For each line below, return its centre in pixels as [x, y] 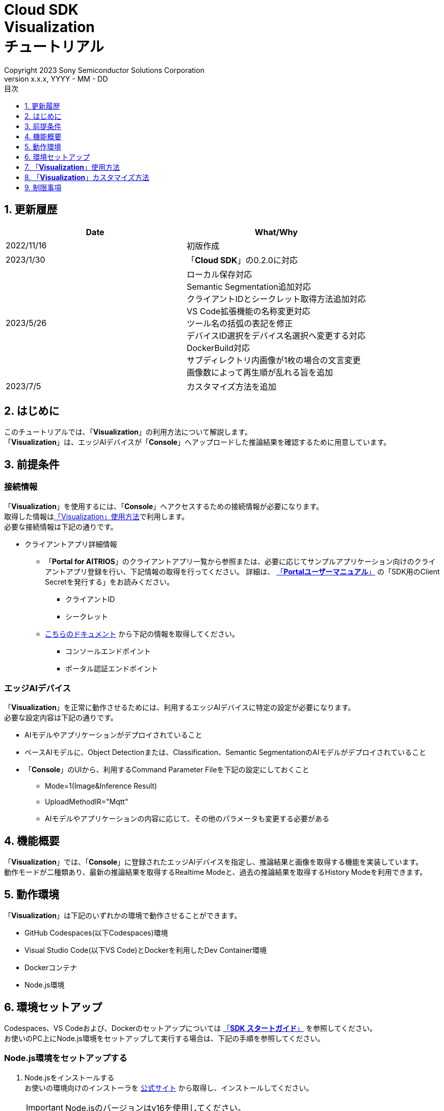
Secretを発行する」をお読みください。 [109, 582]
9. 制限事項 [43, 187]
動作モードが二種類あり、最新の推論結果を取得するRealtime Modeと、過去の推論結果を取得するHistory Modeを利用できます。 [216, 872]
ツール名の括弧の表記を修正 [240, 323]
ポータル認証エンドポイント [112, 668]
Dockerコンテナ [51, 968]
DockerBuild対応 [218, 348]
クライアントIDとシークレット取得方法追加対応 [276, 299]
